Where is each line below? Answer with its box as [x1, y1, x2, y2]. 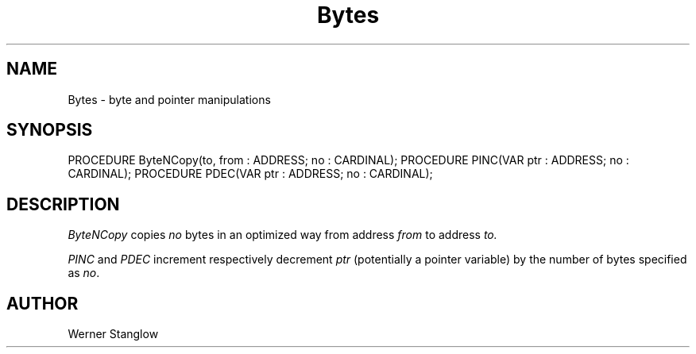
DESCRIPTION [6, 194, 120, 214]
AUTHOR [6, 293, 79, 314]
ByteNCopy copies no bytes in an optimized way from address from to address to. [68, 228, 497, 242]
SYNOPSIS [6, 120, 93, 140]
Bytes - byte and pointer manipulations [68, 92, 271, 106]
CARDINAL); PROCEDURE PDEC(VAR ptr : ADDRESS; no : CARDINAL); [68, 167, 433, 181]
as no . [68, 266, 100, 280]
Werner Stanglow [68, 327, 159, 341]
